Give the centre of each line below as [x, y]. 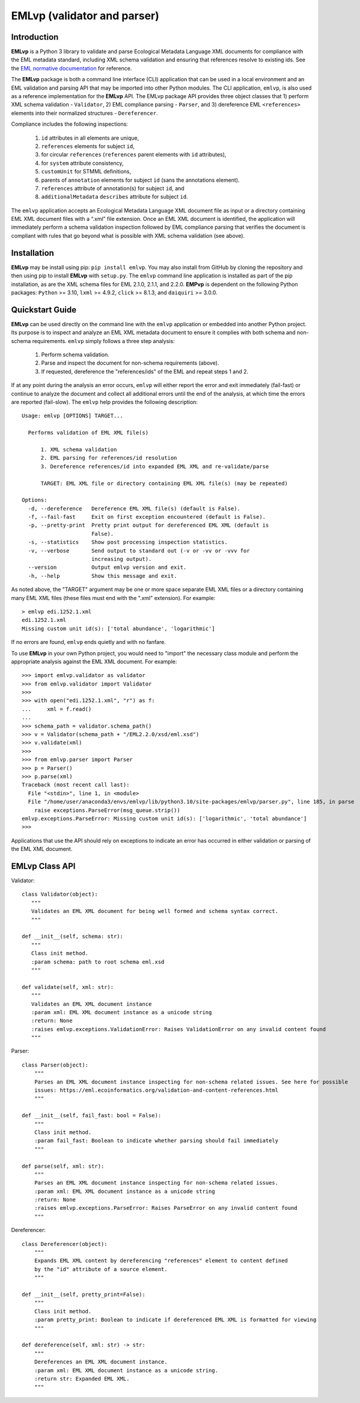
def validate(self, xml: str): [68, 987]
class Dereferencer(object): [65, 1244]
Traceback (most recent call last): [76, 785]
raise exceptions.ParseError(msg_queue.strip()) [107, 810]
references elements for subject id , [88, 146]
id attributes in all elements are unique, [90, 138]
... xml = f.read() [57, 709]
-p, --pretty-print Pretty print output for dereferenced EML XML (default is [148, 525]
